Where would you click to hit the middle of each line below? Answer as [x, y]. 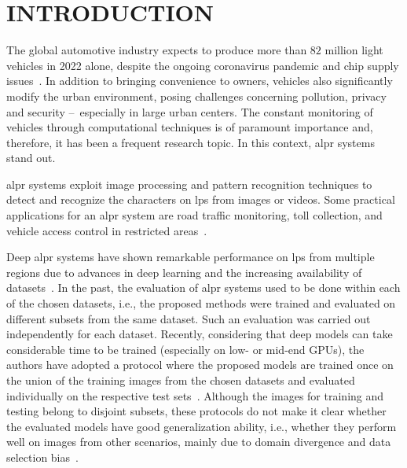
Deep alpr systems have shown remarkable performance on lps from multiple [191, 257]
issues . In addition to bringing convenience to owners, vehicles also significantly [200, 81]
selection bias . [42, 457]
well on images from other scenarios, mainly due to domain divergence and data [199, 442]
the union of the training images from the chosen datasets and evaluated [181, 380]
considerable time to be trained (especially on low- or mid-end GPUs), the [185, 349]
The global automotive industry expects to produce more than [157, 50]
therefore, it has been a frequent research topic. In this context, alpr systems [191, 142]
